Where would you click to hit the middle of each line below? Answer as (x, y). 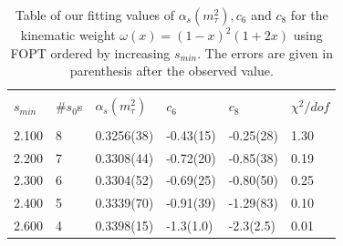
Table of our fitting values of (95, 15)
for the (309, 15)
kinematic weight (68, 35)
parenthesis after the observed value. (171, 71)
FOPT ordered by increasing (90, 52)
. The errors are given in (265, 52)
